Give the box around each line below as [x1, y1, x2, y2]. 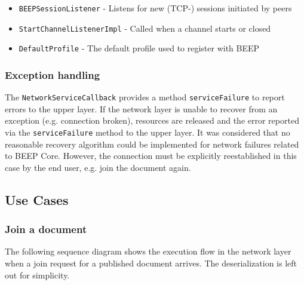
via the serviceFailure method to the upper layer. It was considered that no [5, 126, 290, 139]
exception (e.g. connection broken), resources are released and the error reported [5, 114, 299, 127]
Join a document [5, 222, 87, 237]
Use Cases [5, 190, 69, 209]
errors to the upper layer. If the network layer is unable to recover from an [5, 102, 278, 115]
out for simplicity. [5, 268, 70, 281]
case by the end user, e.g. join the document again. [5, 161, 191, 173]
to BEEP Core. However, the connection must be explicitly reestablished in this [5, 149, 297, 162]
